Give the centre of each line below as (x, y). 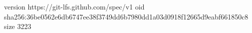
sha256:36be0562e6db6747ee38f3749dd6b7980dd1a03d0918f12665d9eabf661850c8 (126, 16)
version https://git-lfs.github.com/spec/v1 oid (74, 6)
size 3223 (18, 26)
